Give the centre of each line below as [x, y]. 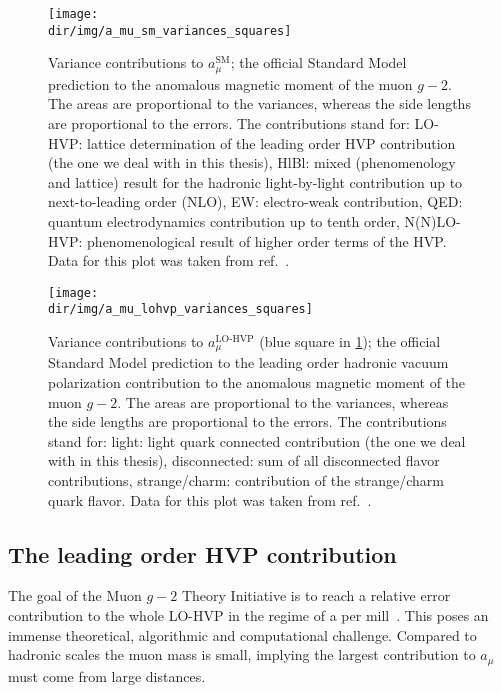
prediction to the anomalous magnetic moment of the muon [230, 83]
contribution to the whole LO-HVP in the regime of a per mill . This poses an [248, 615]
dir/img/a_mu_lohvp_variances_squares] [180, 309]
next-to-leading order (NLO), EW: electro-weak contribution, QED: [255, 201]
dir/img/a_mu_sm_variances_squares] [170, 30]
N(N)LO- [432, 220]
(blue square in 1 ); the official [350, 341]
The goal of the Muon [75, 595]
